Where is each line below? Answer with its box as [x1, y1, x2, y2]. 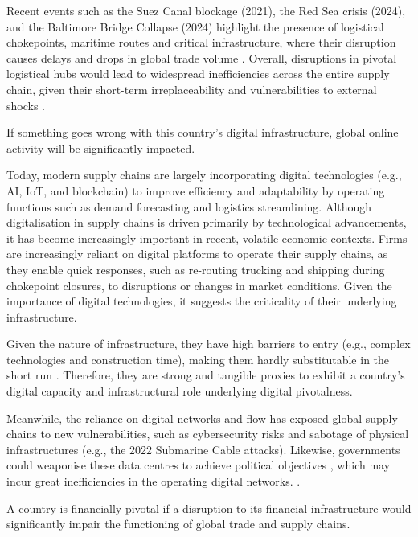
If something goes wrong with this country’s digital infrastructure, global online [6, 124, 399, 141]
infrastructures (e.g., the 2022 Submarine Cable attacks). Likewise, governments [6, 441, 400, 457]
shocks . [6, 96, 45, 113]
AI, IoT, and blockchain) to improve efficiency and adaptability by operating [6, 182, 385, 199]
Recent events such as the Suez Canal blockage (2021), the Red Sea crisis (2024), [6, 2, 406, 18]
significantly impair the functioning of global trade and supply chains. [6, 515, 350, 532]
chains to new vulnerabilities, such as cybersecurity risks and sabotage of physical [6, 425, 409, 442]
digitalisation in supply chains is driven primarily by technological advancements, [6, 214, 407, 231]
